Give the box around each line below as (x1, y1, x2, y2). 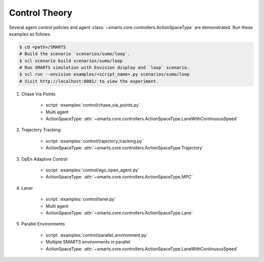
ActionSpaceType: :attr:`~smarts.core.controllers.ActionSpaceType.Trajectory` (45, 145, 204, 151)
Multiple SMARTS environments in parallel (45, 239, 131, 245)
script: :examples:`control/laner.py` (45, 196, 116, 202)
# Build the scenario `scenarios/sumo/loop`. (19, 51, 131, 57)
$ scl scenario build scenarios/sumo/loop (19, 58, 123, 64)
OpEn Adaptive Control (21, 156, 68, 162)
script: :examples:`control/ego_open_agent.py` (45, 167, 139, 173)
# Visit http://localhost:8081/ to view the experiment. (19, 78, 159, 84)
